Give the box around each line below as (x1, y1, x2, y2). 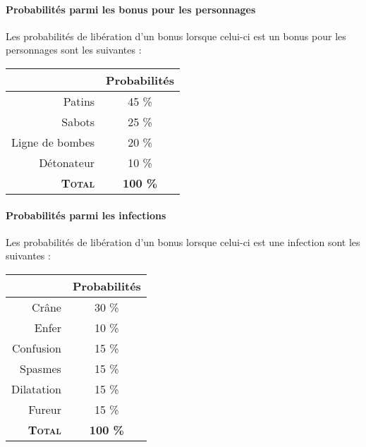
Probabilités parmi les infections (6, 207, 166, 222)
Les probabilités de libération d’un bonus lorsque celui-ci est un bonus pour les (6, 28, 346, 43)
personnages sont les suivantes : (6, 42, 142, 57)
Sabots (61, 113, 95, 130)
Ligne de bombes (11, 133, 95, 150)
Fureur (28, 400, 61, 417)
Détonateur (39, 154, 95, 171)
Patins (63, 92, 95, 109)
